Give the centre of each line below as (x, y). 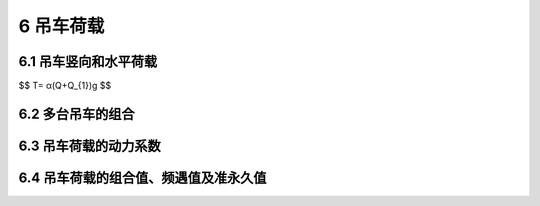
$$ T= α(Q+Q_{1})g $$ (65, 86)
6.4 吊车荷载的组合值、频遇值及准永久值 (142, 177)
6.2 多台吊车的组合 (76, 113)
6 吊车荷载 (61, 26)
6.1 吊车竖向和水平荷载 (88, 61)
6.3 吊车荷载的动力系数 (90, 145)
